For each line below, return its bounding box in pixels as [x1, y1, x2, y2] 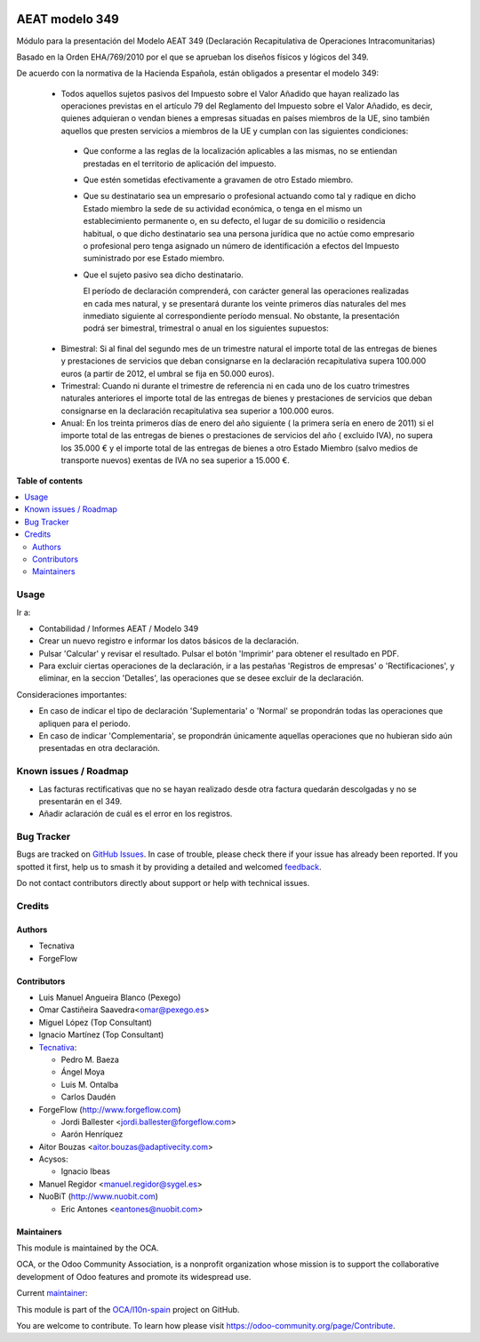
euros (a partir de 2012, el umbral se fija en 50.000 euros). [60, 368, 275, 379]
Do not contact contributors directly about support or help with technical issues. [16, 878, 310, 889]
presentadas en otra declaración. [38, 743, 160, 754]
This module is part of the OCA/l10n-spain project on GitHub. [16, 1304, 240, 1314]
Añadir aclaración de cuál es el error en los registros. [38, 809, 233, 819]
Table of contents [16, 475, 84, 486]
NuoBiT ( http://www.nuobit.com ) [38, 1191, 159, 1202]
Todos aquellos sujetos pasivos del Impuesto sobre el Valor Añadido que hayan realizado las [60, 88, 400, 99]
